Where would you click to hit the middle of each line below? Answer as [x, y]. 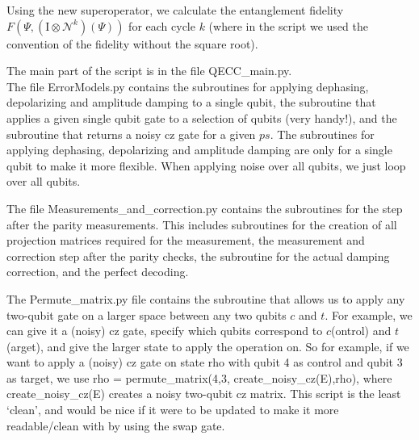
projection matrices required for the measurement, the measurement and [186, 240]
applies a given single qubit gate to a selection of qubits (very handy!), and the [202, 117]
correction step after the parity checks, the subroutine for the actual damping [198, 256]
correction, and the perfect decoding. [98, 272]
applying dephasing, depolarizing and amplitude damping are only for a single [199, 150]
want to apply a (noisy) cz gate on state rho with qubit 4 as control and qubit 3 [205, 362]
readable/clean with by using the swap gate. [116, 425]
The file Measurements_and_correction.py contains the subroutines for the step [205, 208]
